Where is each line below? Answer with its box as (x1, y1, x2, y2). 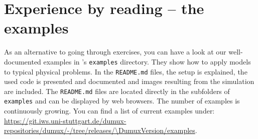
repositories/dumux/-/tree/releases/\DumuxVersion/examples (4, 125, 195, 135)
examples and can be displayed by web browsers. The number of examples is (4, 95, 240, 106)
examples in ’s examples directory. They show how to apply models (43, 56, 251, 66)
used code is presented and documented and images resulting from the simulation (4, 76, 254, 86)
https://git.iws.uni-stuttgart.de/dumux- (4, 115, 126, 125)
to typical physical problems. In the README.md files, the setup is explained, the (4, 66, 247, 76)
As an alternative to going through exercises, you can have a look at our (4, 46, 226, 57)
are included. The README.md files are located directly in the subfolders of (4, 85, 230, 96)
